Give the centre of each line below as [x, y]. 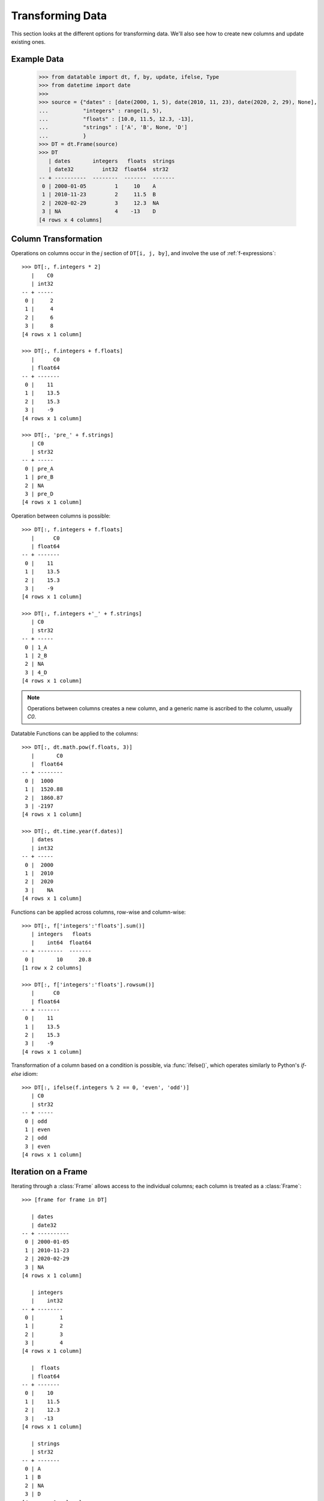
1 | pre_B [39, 477]
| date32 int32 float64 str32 [109, 169]
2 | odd [36, 1138]
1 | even [37, 1129]
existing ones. [28, 41]
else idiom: [25, 1074]
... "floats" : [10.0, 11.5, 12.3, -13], [116, 119]
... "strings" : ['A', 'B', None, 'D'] [113, 127]
